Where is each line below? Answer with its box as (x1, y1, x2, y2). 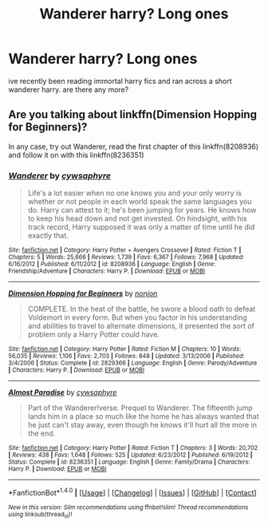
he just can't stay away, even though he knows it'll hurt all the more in (27, 420, 258, 430)
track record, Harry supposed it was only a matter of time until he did (27, 222, 255, 232)
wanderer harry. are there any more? (8, 85, 129, 94)
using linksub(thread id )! (8, 510, 73, 520)
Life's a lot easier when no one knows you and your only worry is (27, 189, 242, 198)
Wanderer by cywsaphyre (8, 169, 112, 181)
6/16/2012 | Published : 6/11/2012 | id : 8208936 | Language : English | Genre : (8, 261, 216, 269)
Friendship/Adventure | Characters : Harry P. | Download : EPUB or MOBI (8, 267, 206, 276)
